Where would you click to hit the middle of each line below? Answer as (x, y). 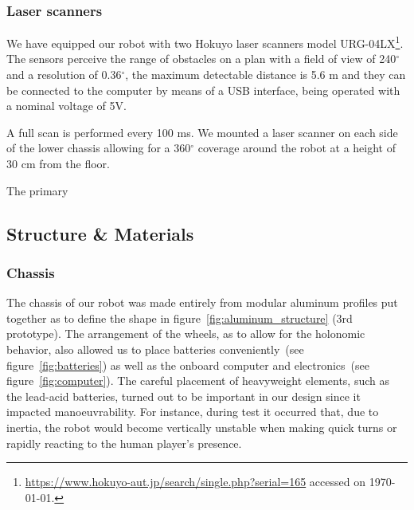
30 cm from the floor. (58, 164)
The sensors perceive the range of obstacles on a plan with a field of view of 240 (201, 59)
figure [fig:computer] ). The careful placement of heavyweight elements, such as (198, 381)
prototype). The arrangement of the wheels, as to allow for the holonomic (186, 333)
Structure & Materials (100, 233)
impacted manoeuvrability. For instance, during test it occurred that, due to (193, 412)
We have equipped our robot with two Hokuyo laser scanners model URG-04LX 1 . (205, 42)
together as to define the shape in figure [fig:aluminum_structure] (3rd (180, 318)
